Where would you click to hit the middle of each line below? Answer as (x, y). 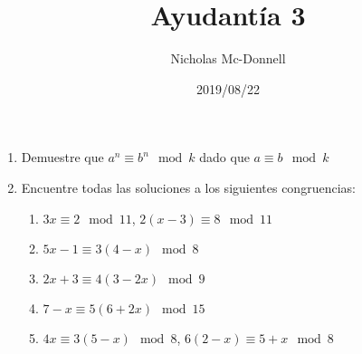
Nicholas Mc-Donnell (228, 58)
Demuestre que (62, 157)
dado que (224, 157)
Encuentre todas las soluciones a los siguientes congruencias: (188, 187)
